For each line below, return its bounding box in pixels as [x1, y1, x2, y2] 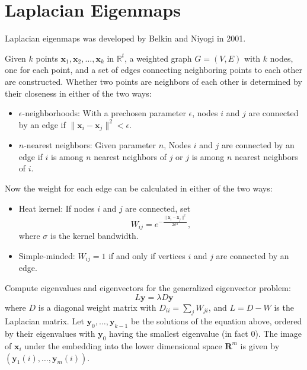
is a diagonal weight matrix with [38, 301, 156, 313]
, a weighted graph [124, 52, 192, 64]
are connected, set [125, 202, 191, 214]
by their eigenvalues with [5, 327, 95, 340]
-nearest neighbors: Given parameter [24, 139, 156, 151]
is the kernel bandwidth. [50, 229, 139, 242]
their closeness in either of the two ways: [5, 87, 152, 99]
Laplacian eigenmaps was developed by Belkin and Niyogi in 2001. [5, 32, 246, 44]
